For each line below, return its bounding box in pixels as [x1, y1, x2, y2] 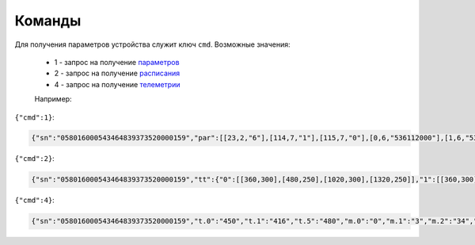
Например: [34, 94, 72, 104]
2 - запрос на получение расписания [54, 68, 180, 78]
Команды [14, 12, 82, 29]
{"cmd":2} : [14, 154, 55, 163]
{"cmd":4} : [14, 195, 55, 205]
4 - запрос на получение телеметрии [54, 79, 180, 89]
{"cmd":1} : [14, 112, 55, 122]
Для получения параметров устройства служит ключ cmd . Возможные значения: [14, 40, 291, 49]
